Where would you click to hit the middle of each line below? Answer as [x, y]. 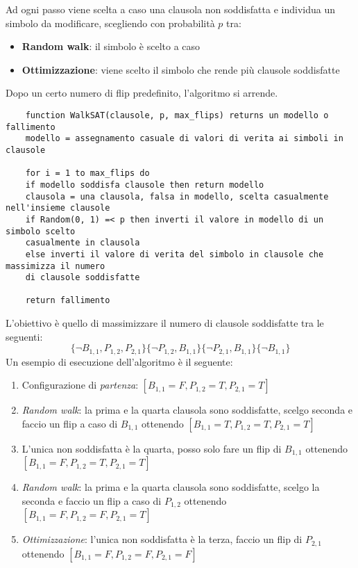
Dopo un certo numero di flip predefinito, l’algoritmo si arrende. [142, 93]
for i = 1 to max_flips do [87, 173]
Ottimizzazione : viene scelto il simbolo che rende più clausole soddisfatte [181, 69]
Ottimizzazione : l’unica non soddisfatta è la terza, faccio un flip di [162, 539]
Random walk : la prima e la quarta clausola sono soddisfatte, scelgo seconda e [187, 410]
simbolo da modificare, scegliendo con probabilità [110, 23]
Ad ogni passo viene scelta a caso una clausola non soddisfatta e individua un [170, 9]
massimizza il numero [56, 266]
